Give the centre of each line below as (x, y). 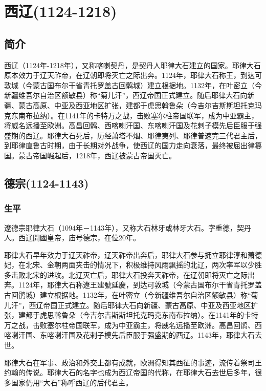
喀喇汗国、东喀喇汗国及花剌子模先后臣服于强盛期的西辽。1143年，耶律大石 (129, 335)
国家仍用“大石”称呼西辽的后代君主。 (72, 382)
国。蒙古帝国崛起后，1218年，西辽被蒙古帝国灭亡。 (90, 155)
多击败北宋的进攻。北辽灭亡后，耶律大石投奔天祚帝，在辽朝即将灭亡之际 (126, 274)
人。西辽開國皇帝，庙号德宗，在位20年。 (72, 238)
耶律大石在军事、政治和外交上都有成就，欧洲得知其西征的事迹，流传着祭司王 (133, 362)
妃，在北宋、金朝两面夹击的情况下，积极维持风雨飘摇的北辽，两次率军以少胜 (133, 265)
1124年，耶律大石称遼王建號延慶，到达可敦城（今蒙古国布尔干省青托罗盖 (140, 285)
